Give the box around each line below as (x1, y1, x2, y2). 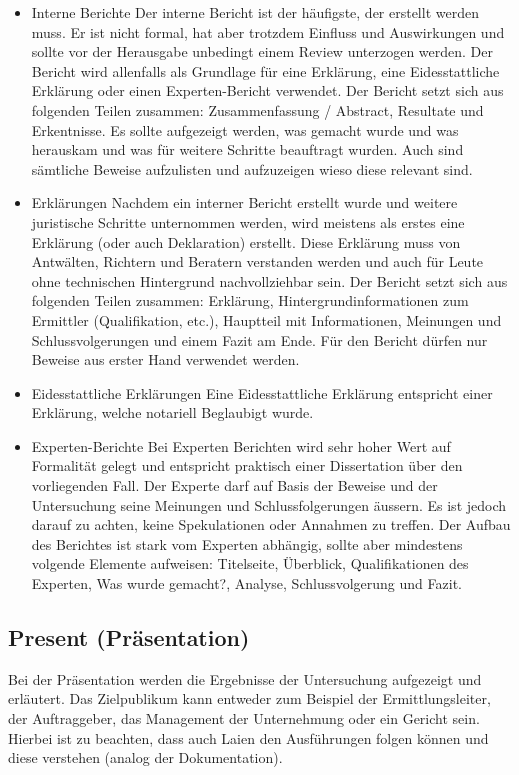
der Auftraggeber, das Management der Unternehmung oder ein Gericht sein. (8, 708, 480, 729)
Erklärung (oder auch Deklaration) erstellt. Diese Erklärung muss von (31, 231, 461, 252)
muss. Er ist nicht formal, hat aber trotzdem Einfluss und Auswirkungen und (31, 21, 505, 42)
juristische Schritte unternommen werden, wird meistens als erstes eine (31, 211, 465, 232)
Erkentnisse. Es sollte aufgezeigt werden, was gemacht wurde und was (31, 119, 459, 140)
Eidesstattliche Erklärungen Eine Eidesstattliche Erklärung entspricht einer (31, 382, 493, 403)
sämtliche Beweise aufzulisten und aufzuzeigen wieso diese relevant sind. (31, 158, 473, 179)
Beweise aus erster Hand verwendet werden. (31, 349, 300, 370)
